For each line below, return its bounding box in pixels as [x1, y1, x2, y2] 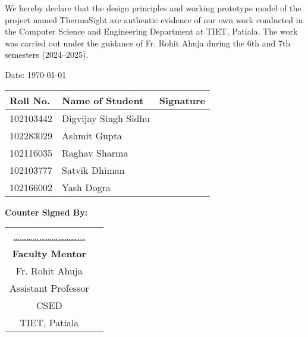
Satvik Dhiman [62, 163, 125, 177]
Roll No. [10, 93, 51, 107]
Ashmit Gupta [62, 128, 122, 142]
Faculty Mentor [12, 246, 87, 261]
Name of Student [62, 93, 144, 107]
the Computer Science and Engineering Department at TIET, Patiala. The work [5, 25, 298, 38]
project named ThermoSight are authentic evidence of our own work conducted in [5, 13, 303, 26]
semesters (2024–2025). [5, 48, 89, 61]
